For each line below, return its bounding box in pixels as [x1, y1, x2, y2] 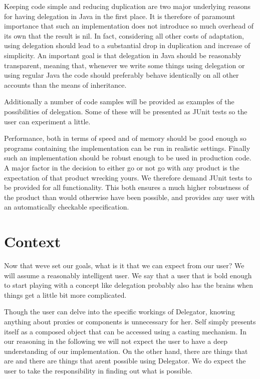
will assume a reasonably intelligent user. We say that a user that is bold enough [4, 270, 252, 280]
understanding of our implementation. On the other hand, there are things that [4, 345, 248, 356]
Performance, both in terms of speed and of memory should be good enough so [4, 133, 246, 143]
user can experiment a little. [4, 116, 91, 126]
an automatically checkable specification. [4, 202, 129, 212]
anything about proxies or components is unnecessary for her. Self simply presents [4, 316, 256, 326]
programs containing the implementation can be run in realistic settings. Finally [4, 142, 250, 153]
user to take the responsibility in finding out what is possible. [4, 365, 193, 375]
